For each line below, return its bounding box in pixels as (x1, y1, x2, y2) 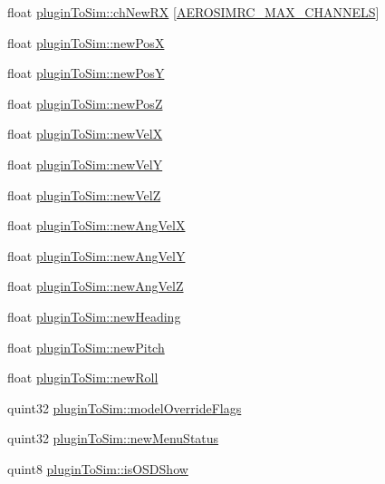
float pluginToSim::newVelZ (7, 185, 161, 204)
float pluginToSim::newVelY (7, 154, 163, 173)
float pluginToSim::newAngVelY (7, 246, 186, 265)
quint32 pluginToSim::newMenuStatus (7, 429, 219, 448)
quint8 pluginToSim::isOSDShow (7, 459, 188, 478)
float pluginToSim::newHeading (7, 306, 181, 325)
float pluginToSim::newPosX (7, 33, 165, 52)
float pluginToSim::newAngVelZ (7, 276, 184, 295)
